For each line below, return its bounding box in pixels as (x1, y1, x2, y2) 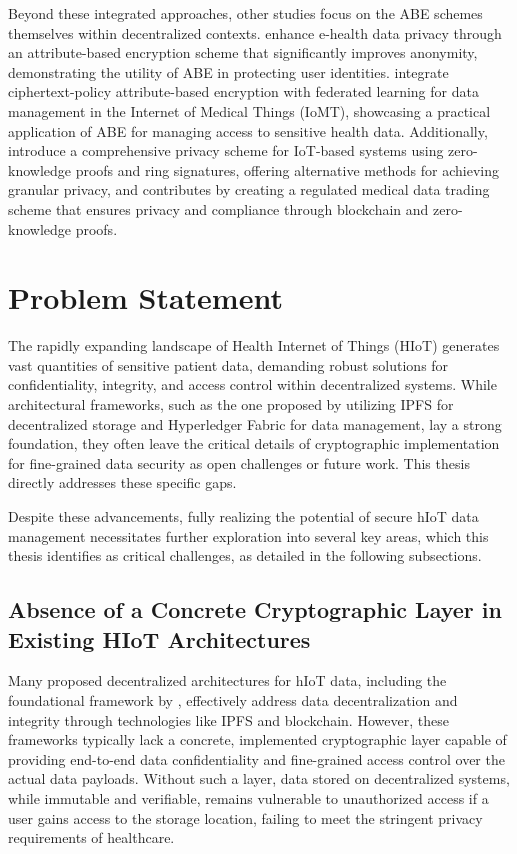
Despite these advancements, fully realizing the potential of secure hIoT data (8, 506, 479, 526)
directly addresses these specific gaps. (8, 472, 237, 493)
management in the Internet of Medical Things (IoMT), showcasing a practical (8, 100, 491, 121)
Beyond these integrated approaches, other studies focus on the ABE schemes (8, 3, 483, 23)
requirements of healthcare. (8, 827, 175, 848)
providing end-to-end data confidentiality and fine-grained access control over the (8, 748, 505, 769)
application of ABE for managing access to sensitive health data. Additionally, (8, 120, 488, 141)
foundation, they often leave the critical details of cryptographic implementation (8, 433, 500, 454)
